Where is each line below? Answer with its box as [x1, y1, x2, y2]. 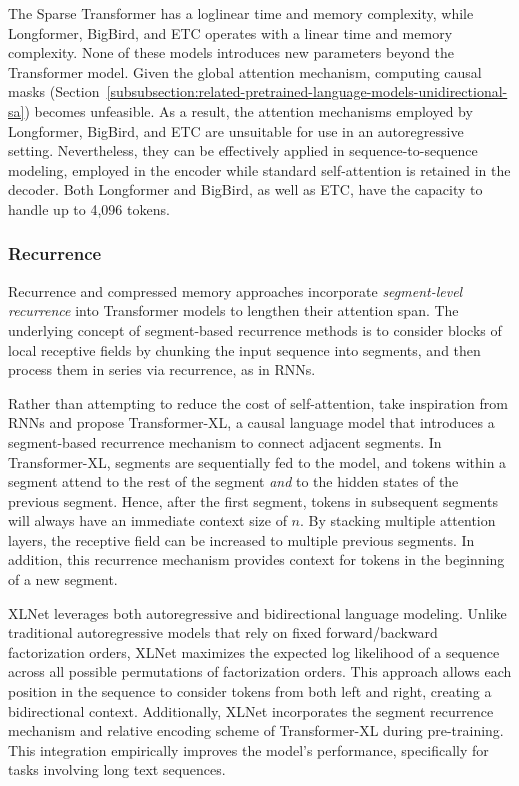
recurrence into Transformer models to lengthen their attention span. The [8, 300, 459, 321]
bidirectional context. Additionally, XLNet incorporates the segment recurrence [8, 700, 494, 721]
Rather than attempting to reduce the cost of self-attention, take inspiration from [8, 392, 508, 413]
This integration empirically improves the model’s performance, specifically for [8, 739, 489, 760]
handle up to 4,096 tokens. [8, 198, 170, 219]
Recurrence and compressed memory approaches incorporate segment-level [8, 280, 463, 301]
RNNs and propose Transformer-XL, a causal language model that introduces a [8, 412, 495, 433]
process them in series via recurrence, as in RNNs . [8, 359, 316, 380]
